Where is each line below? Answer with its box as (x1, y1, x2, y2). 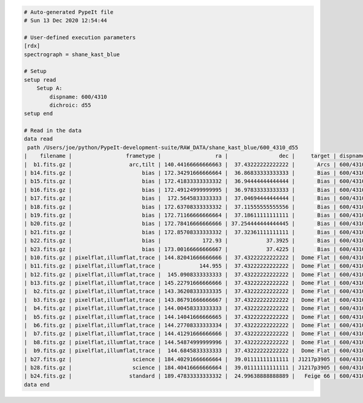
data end (24, 381, 50, 388)
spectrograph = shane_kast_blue (24, 51, 120, 57)
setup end (24, 110, 53, 117)
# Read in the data (24, 127, 82, 134)
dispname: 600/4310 (49, 93, 107, 100)
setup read (24, 76, 56, 83)
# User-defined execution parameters (24, 34, 136, 41)
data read (24, 136, 53, 142)
